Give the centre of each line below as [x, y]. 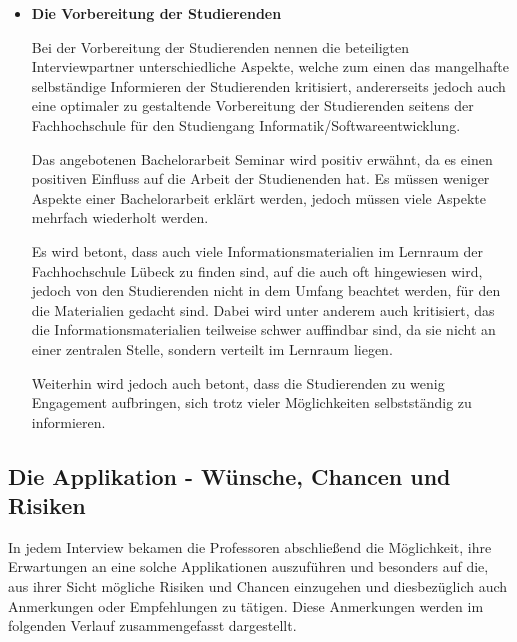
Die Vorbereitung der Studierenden [156, 13]
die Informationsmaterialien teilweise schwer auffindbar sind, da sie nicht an [263, 329]
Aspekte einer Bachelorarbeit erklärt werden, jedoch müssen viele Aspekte [258, 197]
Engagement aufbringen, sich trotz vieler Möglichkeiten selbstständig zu [251, 402]
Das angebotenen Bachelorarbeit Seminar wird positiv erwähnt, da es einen [262, 158]
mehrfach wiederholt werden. [120, 217]
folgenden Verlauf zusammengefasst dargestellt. [152, 625]
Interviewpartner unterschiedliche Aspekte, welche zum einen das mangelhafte [270, 66]
